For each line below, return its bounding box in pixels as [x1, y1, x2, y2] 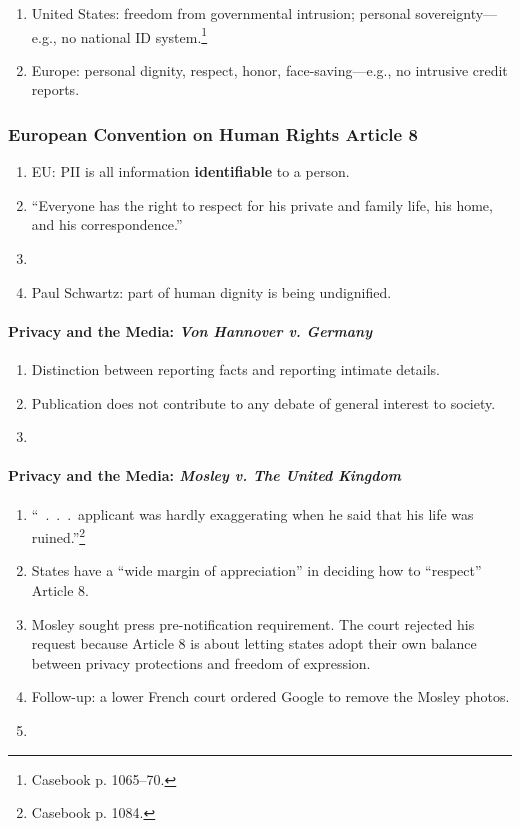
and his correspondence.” [31, 214, 183, 235]
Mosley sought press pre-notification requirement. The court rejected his [31, 613, 475, 634]
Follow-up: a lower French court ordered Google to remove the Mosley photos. [31, 686, 510, 707]
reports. [31, 79, 80, 100]
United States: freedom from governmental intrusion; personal [31, 3, 411, 23]
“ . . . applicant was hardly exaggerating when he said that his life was [31, 503, 474, 524]
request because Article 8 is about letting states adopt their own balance [31, 633, 477, 654]
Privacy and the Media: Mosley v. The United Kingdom [8, 465, 402, 486]
